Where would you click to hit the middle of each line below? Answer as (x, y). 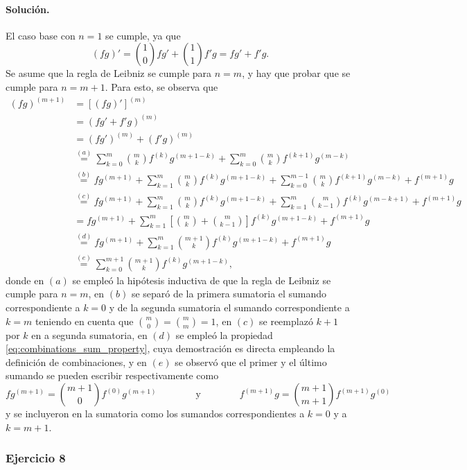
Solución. (28, 9)
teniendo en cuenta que (84, 321)
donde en (25, 280)
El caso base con (41, 35)
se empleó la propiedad (224, 334)
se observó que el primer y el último (251, 362)
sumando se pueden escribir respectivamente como (112, 375)
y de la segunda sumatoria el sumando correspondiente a (229, 307)
